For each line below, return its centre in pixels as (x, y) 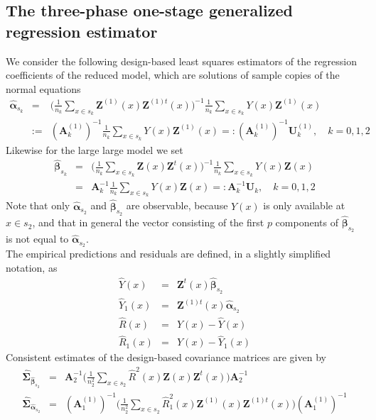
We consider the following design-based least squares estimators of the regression (182, 61)
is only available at (304, 205)
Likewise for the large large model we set (95, 149)
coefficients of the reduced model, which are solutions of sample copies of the (173, 75)
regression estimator (82, 31)
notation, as (32, 267)
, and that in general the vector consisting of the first (148, 222)
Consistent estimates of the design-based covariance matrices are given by (166, 357)
